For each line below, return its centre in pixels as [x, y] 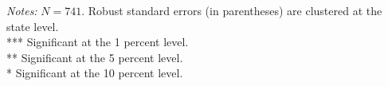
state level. [33, 26]
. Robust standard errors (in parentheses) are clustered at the [232, 10]
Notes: [22, 10]
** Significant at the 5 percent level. [95, 57]
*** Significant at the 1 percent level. [98, 42]
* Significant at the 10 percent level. [95, 73]
